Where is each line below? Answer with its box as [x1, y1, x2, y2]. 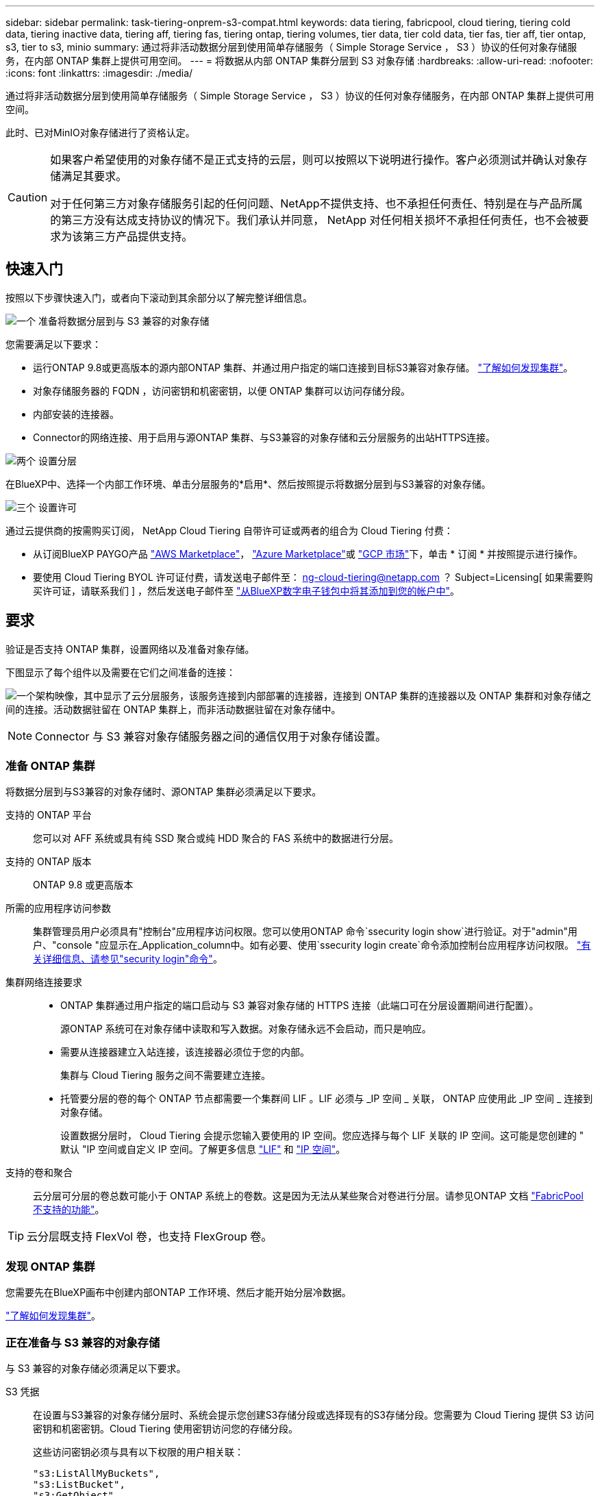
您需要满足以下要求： [5, 338, 101, 350]
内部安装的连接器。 [33, 408, 119, 420]
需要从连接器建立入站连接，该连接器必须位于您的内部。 [60, 1046, 310, 1058]
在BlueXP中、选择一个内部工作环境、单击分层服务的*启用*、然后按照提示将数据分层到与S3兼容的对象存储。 [5, 477, 491, 490]
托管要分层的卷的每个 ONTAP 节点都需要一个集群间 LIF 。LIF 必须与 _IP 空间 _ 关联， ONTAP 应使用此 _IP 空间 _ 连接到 [60, 1093, 593, 1105]
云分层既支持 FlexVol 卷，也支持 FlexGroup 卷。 [27, 1230, 273, 1244]
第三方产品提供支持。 [83, 229, 193, 243]
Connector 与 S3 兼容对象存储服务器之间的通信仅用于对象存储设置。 [35, 729, 387, 743]
